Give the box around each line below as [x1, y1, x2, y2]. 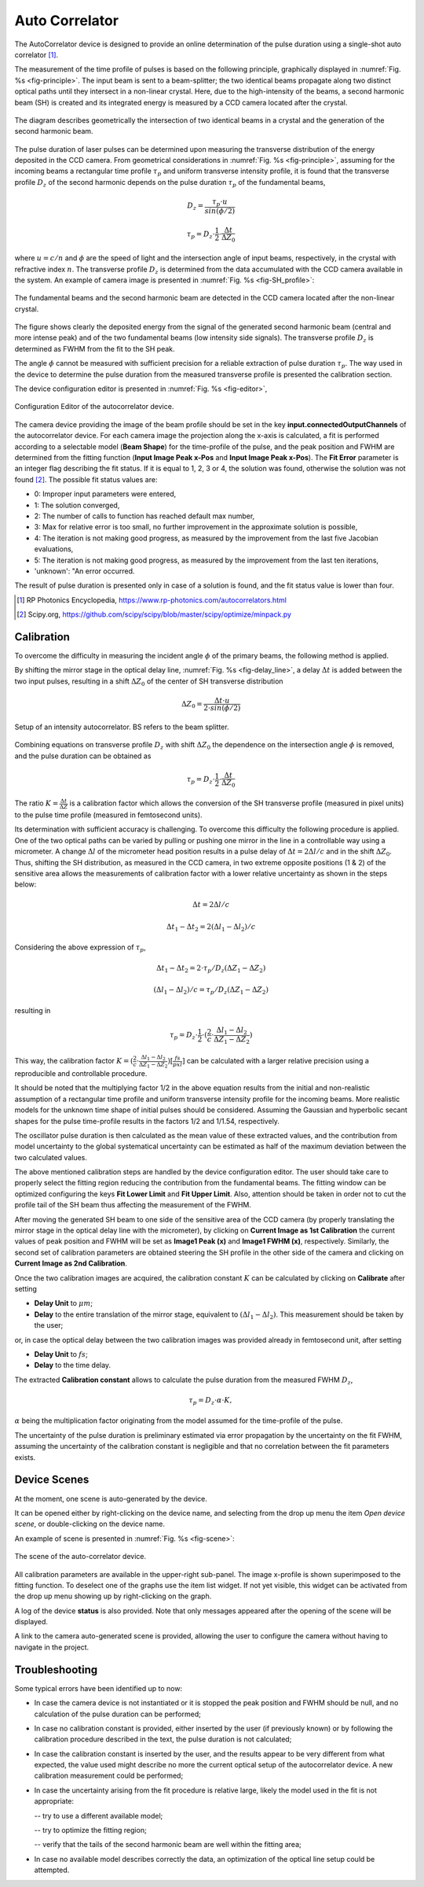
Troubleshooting [14, 1663, 98, 1676]
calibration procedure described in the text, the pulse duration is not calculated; [34, 1734, 292, 1744]
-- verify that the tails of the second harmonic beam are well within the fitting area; [34, 1840, 302, 1849]
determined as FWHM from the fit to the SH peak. [14, 344, 176, 353]
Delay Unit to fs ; [34, 1349, 88, 1358]
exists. [14, 1452, 36, 1462]
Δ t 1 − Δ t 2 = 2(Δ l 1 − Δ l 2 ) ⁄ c [166, 922, 256, 933]
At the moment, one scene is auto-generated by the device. [14, 1494, 207, 1503]
